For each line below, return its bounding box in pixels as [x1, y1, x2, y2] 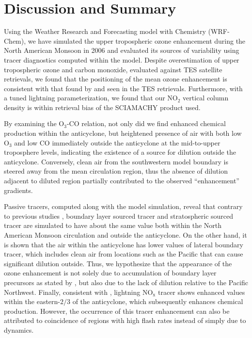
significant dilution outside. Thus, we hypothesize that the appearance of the [4, 258, 232, 268]
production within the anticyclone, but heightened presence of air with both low [4, 128, 242, 138]
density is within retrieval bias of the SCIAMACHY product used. [4, 102, 201, 112]
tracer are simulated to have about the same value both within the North [4, 220, 222, 230]
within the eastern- [4, 296, 61, 306]
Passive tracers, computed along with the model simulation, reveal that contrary [4, 201, 243, 211]
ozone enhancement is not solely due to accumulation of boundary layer [4, 268, 217, 278]
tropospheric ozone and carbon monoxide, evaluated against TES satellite [4, 64, 222, 74]
